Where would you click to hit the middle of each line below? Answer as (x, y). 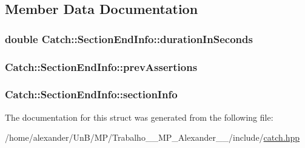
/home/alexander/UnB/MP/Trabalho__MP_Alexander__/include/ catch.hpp (152, 137)
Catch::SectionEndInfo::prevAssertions (101, 66)
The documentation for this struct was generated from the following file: (139, 117)
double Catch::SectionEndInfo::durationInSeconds (129, 39)
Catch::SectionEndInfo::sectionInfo (91, 94)
